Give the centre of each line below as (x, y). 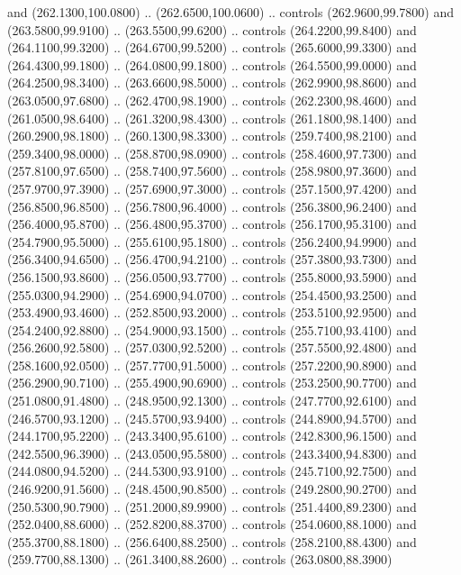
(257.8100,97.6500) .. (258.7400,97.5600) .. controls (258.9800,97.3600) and (212, 171)
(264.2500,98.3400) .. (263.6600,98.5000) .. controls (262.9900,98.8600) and (212, 82)
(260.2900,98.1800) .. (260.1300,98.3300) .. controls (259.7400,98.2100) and (212, 136)
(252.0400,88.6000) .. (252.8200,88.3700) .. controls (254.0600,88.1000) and (212, 524)
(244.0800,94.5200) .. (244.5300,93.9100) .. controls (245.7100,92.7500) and (212, 471)
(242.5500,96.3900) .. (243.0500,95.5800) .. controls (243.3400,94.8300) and (212, 453)
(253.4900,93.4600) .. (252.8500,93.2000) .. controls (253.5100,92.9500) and (212, 312)
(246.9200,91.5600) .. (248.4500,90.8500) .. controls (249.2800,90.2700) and (212, 489)
